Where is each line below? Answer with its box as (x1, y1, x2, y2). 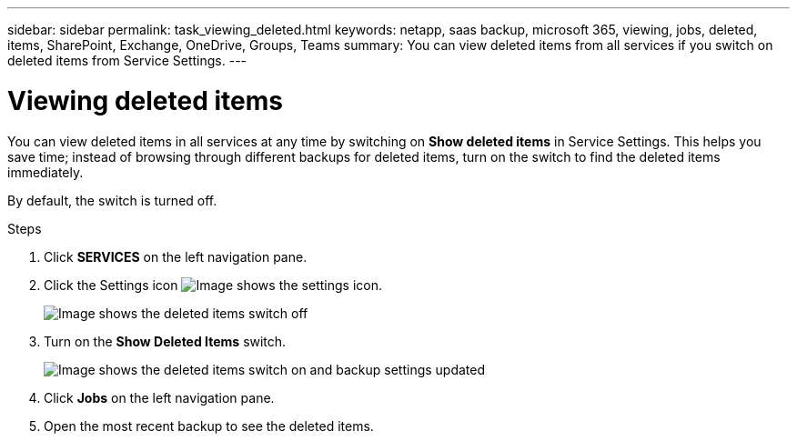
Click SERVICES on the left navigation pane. (44, 248, 308, 265)
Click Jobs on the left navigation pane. (44, 389, 275, 406)
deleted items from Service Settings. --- (7, 53, 247, 68)
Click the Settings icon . (44, 276, 382, 293)
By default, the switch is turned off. (7, 192, 217, 208)
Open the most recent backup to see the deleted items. (44, 417, 374, 434)
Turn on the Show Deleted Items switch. (44, 333, 287, 349)
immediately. (7, 164, 84, 180)
